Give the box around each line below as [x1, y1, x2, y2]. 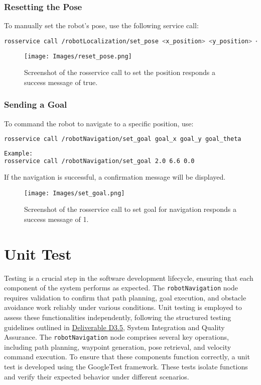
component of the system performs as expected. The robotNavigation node [4, 282, 238, 293]
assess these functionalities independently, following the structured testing [4, 312, 231, 322]
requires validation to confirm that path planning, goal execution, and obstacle [4, 292, 246, 302]
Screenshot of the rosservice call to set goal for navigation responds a [24, 204, 236, 214]
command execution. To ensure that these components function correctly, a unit [4, 351, 250, 362]
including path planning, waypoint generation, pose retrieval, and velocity [4, 341, 231, 352]
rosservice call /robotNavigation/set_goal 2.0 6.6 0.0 [4, 158, 195, 165]
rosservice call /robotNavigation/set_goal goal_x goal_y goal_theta [4, 135, 241, 143]
